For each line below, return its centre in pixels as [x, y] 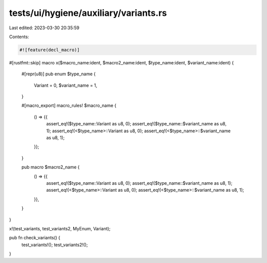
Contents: [19, 37]
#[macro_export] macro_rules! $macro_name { [69, 105]
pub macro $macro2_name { [51, 167]
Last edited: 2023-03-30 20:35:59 [44, 28]
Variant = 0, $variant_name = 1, [66, 85]
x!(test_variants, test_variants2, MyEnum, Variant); [60, 228]
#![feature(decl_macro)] [50, 50]
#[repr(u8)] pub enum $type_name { [59, 74]
